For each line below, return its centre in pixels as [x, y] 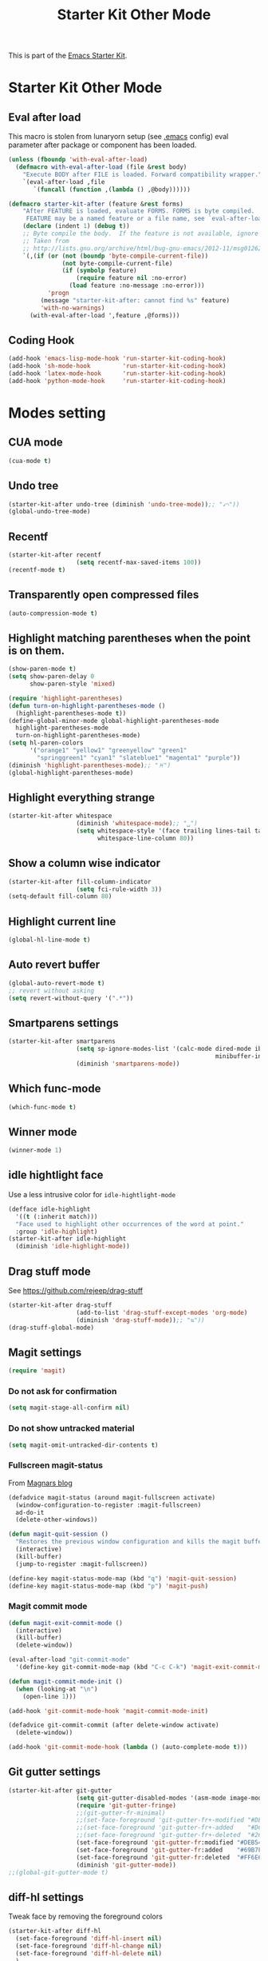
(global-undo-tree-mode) [49, 512]
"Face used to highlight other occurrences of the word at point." [130, 1224]
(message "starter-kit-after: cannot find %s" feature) [135, 300]
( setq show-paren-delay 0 [51, 677]
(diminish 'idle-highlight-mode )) [73, 1246]
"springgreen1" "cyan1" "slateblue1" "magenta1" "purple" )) [139, 757]
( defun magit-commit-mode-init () [66, 1681]
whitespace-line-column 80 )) [146, 838]
